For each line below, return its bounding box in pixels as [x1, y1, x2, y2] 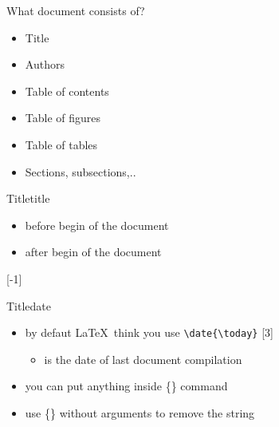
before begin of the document [25, 216, 169, 233]
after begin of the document [25, 243, 162, 260]
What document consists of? [6, 2, 145, 18]
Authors [25, 56, 65, 73]
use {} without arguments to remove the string [25, 404, 255, 421]
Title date [6, 297, 52, 314]
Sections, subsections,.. [25, 163, 136, 180]
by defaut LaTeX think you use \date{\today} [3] [25, 324, 273, 341]
